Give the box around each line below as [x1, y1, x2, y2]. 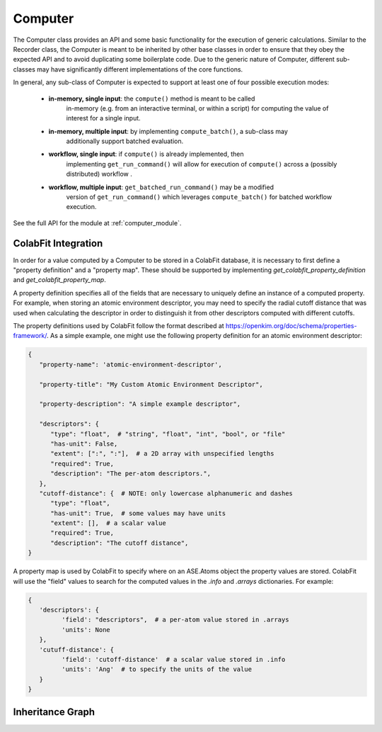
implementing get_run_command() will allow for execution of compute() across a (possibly [66, 159, 337, 168]
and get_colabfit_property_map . [13, 276, 106, 284]
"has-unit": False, [50, 439, 118, 448]
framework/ [13, 332, 47, 340]
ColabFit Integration [13, 237, 103, 249]
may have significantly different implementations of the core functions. [36, 64, 243, 74]
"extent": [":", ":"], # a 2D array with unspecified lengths [50, 450, 274, 458]
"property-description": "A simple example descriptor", [39, 400, 241, 408]
